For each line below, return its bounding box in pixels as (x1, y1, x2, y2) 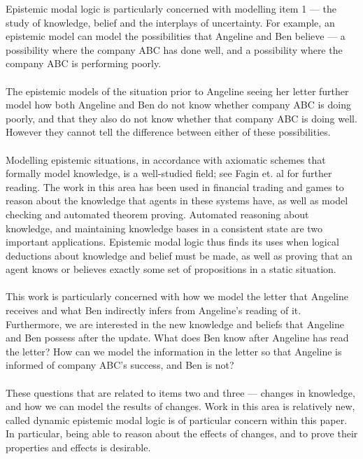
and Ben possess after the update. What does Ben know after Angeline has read (6, 330, 349, 345)
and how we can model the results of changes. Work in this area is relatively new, (6, 399, 355, 414)
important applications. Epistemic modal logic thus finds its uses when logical (6, 234, 339, 249)
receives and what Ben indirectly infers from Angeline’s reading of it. (6, 303, 301, 318)
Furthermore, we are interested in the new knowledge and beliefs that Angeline (6, 316, 344, 331)
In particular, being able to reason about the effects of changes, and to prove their (6, 426, 358, 441)
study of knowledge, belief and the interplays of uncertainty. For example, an (6, 15, 335, 29)
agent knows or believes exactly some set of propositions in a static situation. (6, 262, 336, 276)
